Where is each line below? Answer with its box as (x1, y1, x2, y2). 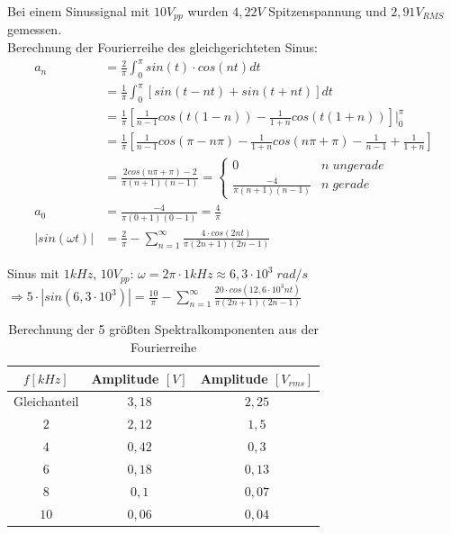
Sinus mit (7, 264, 60, 283)
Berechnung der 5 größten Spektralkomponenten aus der (8, 320, 319, 339)
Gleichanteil (14, 392, 79, 411)
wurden (187, 2, 229, 20)
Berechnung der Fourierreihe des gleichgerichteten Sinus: (7, 38, 318, 57)
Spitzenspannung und (268, 2, 387, 20)
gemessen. (7, 20, 62, 39)
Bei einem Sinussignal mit (7, 2, 150, 20)
